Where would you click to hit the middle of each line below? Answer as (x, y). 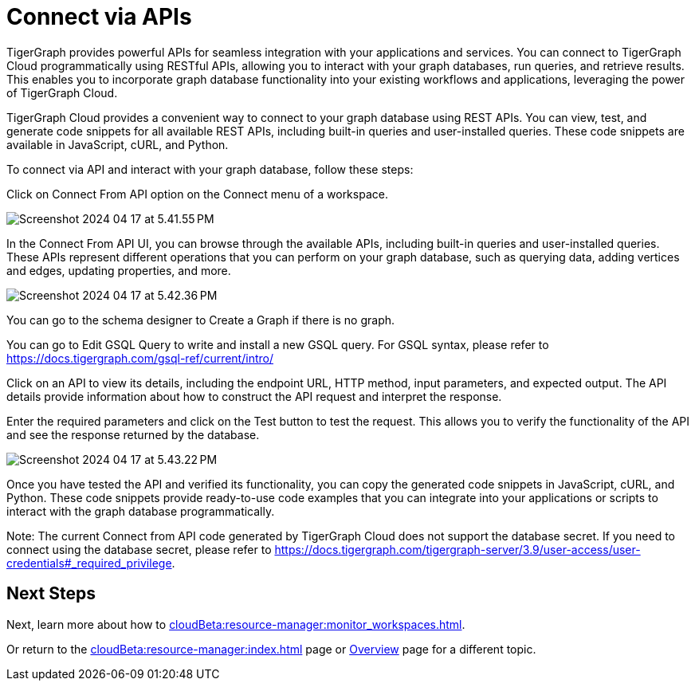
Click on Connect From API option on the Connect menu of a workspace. (197, 194)
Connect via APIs (99, 17)
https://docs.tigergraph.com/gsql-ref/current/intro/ (140, 358)
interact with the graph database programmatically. (141, 511)
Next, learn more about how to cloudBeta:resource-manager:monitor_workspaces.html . (236, 624)
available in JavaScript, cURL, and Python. (118, 144)
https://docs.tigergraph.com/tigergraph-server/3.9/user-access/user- (457, 549)
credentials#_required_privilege (89, 563)
